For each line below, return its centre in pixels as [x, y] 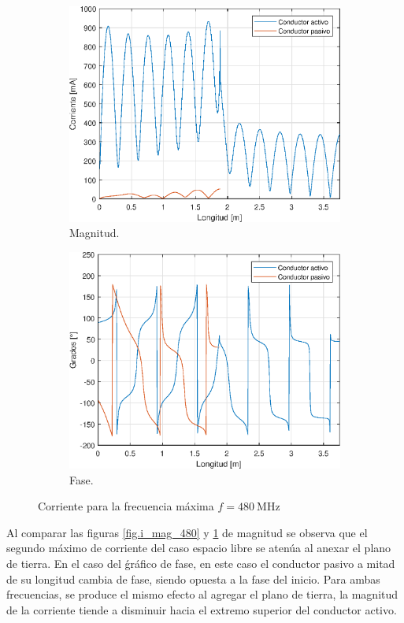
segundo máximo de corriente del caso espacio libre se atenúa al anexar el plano [199, 548]
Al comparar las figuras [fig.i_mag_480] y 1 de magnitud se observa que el [187, 532]
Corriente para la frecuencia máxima [126, 506]
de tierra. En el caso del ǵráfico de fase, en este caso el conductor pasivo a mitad [201, 564]
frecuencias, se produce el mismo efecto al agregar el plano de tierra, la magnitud [202, 594]
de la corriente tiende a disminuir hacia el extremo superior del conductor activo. [202, 609]
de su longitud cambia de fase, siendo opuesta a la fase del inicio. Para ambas [193, 578]
